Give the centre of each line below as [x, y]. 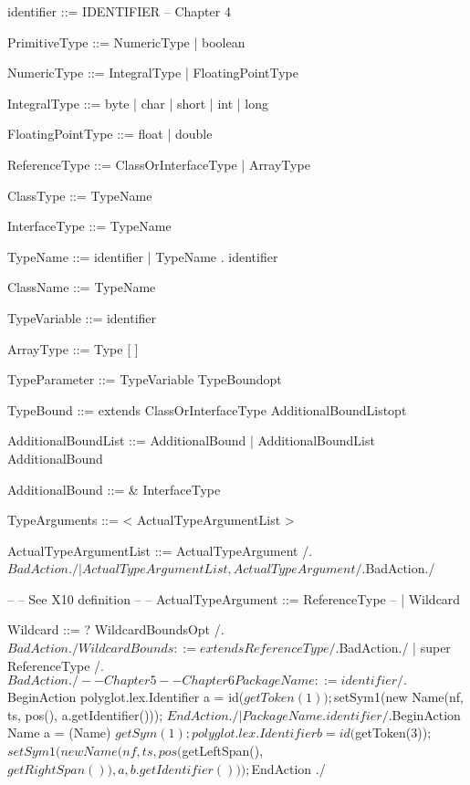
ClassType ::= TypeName [80, 195]
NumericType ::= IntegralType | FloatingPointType [153, 73]
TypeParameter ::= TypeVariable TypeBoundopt [145, 379]
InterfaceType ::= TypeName [89, 226]
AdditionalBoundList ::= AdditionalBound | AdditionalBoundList [191, 440]
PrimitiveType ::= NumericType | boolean [126, 42]
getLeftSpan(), [223, 751]
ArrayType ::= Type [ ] [73, 348]
